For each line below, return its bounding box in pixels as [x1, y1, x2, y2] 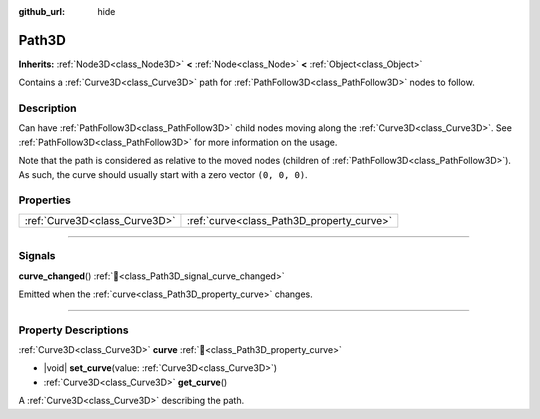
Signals [18, 249, 56, 263]
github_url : [18, 6, 65, 17]
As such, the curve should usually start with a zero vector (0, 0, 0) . [18, 168, 309, 180]
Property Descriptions [18, 323, 129, 337]
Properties [18, 193, 72, 207]
